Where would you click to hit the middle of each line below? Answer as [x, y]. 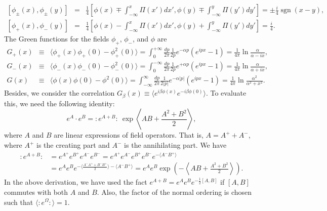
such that [19, 202]
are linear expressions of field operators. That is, [129, 135]
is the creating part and [73, 145]
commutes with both [36, 192]
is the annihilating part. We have [175, 145]
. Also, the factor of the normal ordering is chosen [174, 192]
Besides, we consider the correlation [59, 93]
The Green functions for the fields [57, 39]
